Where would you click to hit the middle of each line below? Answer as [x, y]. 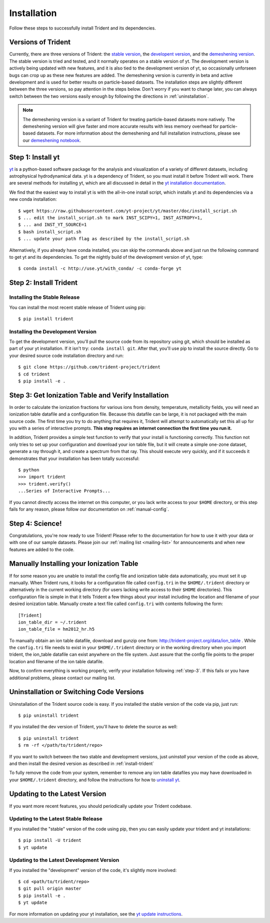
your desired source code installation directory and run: [66, 355]
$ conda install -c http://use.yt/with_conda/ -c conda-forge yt [100, 269]
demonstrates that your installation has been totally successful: [74, 458]
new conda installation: [33, 199]
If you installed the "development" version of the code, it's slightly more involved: [93, 870]
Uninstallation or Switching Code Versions [77, 692]
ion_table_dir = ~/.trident [52, 622]
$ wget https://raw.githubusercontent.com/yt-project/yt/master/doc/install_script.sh [127, 211]
